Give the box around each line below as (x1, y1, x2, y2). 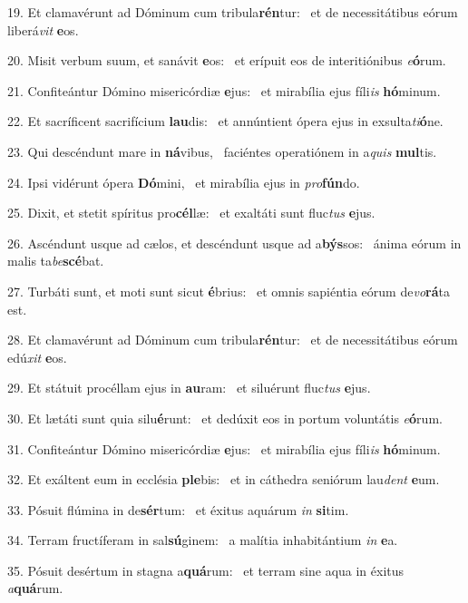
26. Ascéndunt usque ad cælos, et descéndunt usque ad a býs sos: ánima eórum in (7, 233, 462, 252)
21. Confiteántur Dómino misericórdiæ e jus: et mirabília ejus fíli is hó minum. (7, 81, 441, 100)
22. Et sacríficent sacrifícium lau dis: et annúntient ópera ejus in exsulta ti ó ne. (7, 112, 444, 131)
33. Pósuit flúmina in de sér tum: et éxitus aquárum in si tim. (7, 500, 349, 519)
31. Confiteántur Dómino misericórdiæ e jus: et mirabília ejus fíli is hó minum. (7, 439, 441, 458)
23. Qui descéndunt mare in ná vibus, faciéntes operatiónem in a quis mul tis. (7, 141, 437, 160)
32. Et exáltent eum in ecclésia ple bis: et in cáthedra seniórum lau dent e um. (7, 470, 440, 489)
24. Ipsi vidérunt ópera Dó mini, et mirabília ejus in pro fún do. (7, 172, 360, 191)
